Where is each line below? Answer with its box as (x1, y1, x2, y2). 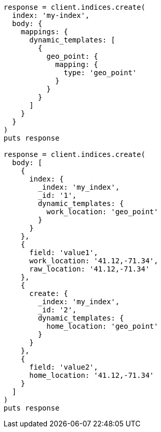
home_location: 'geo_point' (46, 322, 158, 330)
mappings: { (20, 28, 68, 36)
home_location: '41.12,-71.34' (29, 371, 154, 379)
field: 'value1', (29, 248, 98, 257)
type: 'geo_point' (64, 69, 137, 77)
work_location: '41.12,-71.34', (29, 257, 158, 265)
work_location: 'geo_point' (46, 208, 158, 216)
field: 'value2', (29, 363, 98, 371)
